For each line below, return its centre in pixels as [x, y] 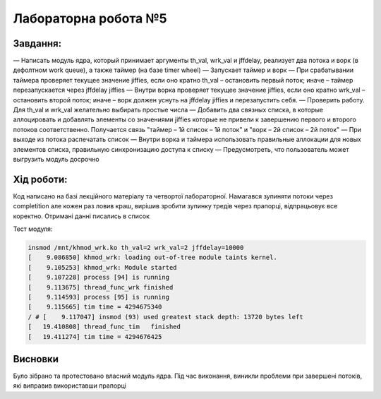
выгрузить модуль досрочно [56, 159]
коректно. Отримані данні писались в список [81, 216]
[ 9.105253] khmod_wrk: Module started [102, 267]
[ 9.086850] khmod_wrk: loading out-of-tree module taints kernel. [153, 257]
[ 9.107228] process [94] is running [98, 278]
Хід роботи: [40, 179]
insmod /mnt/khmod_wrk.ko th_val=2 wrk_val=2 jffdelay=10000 [136, 248]
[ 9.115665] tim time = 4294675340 [95, 307]
